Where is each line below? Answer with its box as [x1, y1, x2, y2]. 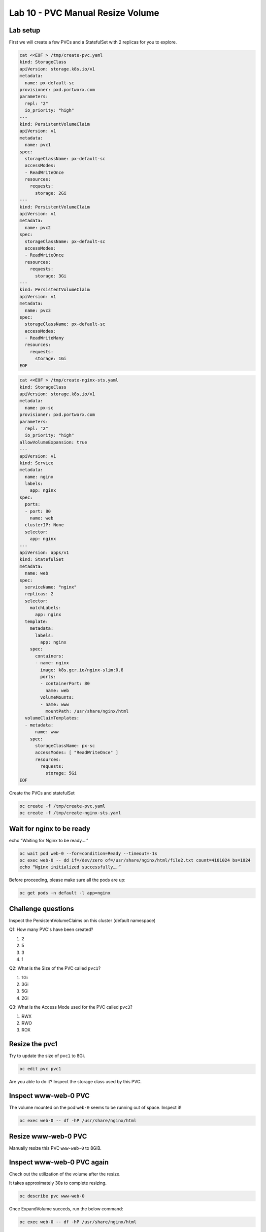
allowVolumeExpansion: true [19, 439, 87, 445]
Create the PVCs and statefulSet [9, 790, 75, 796]
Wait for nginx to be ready [9, 824, 91, 833]
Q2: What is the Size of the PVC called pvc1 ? [9, 965, 101, 971]
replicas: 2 [25, 591, 54, 597]
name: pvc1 [25, 142, 51, 148]
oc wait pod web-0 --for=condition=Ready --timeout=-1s [19, 851, 158, 856]
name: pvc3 [25, 308, 51, 313]
